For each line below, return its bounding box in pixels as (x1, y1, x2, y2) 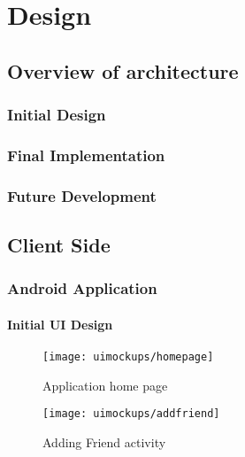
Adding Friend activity (42, 433, 166, 452)
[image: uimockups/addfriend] (42, 407, 220, 421)
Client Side (7, 231, 111, 259)
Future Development (7, 184, 157, 206)
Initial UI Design (7, 314, 113, 333)
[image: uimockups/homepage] (42, 351, 214, 364)
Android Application (7, 277, 157, 299)
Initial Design (7, 104, 106, 126)
